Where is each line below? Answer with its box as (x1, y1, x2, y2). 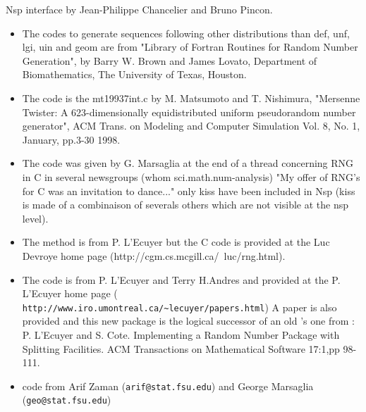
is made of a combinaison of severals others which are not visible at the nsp (22, 197, 349, 212)
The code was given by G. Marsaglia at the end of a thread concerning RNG (22, 156, 354, 170)
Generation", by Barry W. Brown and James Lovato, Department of (22, 53, 317, 68)
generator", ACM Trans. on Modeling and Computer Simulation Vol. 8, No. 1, (22, 118, 360, 133)
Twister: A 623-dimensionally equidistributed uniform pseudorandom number (22, 104, 356, 119)
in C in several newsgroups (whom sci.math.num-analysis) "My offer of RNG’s (22, 169, 360, 184)
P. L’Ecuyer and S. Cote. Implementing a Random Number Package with (22, 327, 340, 342)
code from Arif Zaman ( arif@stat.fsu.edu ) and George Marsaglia (22, 378, 314, 393)
